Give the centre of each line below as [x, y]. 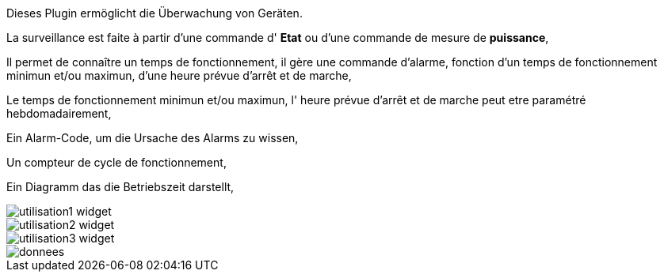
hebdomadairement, [59, 113]
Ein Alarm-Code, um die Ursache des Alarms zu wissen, [153, 138]
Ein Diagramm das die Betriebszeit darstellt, [120, 187]
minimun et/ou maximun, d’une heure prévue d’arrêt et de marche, [179, 75]
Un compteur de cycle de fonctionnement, [116, 162]
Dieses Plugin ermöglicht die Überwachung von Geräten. [155, 13]
